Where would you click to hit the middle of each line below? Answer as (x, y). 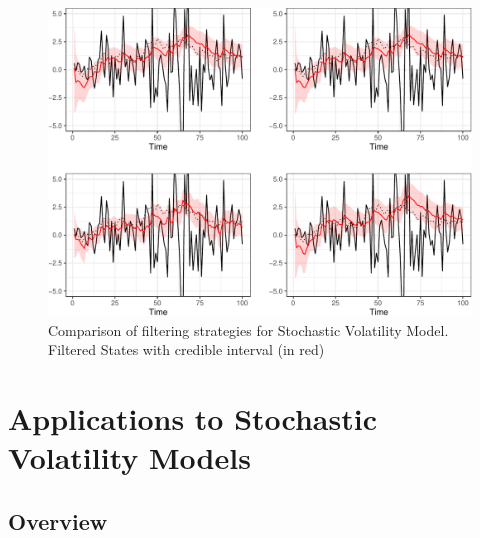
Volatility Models (129, 457)
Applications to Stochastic (192, 418)
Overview (58, 520)
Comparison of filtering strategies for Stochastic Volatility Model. (248, 329)
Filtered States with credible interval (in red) (186, 349)
